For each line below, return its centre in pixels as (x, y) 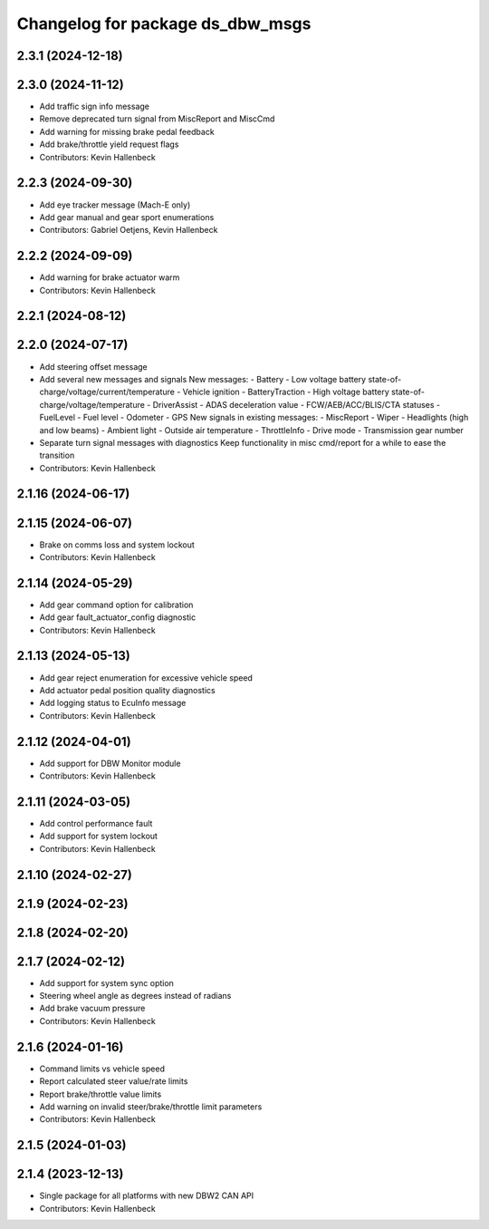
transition (57, 455)
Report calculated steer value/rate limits (114, 1081)
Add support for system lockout (99, 836)
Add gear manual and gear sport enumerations (127, 217)
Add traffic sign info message (94, 106)
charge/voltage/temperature (92, 404)
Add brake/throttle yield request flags (109, 144)
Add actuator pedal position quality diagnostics (128, 690)
